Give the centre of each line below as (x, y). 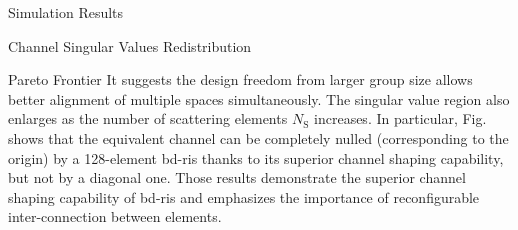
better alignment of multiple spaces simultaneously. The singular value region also (259, 98)
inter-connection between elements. (115, 216)
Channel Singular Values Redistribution (130, 45)
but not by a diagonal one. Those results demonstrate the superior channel (237, 177)
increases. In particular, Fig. (400, 118)
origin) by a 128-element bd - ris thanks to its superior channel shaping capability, (256, 157)
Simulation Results (66, 12)
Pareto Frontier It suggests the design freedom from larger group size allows (240, 79)
